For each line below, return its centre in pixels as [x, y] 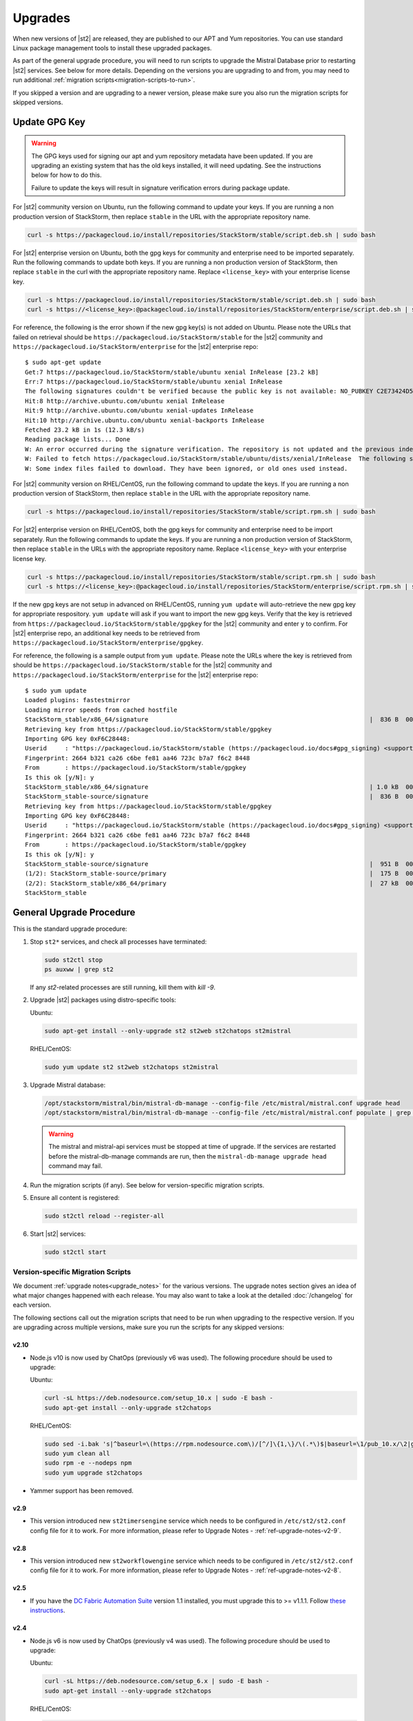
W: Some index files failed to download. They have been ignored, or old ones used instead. [187, 468]
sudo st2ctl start [75, 1252]
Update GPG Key [49, 122]
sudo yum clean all [77, 1454]
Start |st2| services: [58, 1234]
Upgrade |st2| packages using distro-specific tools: [103, 1000]
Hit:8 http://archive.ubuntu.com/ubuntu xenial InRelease [125, 401]
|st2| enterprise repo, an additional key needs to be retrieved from [106, 633]
